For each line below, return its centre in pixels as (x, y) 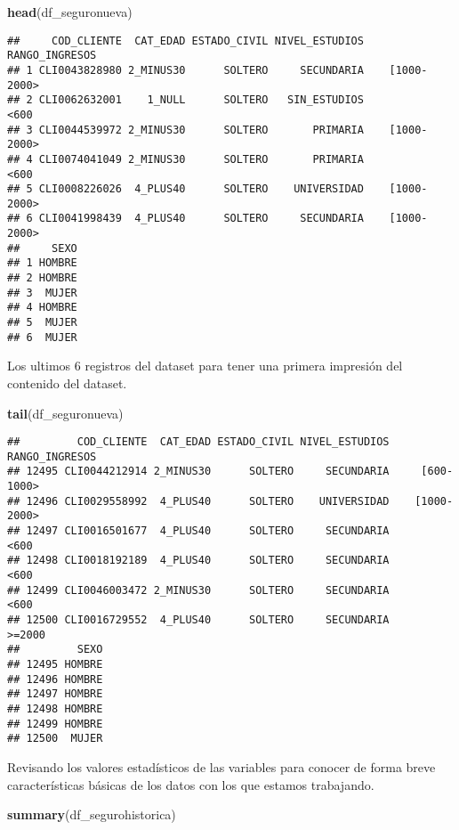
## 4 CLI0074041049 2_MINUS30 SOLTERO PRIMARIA (185, 159)
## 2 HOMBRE (42, 278)
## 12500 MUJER (55, 739)
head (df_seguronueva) (70, 12)
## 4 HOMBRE (42, 308)
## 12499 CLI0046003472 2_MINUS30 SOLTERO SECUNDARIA (198, 590)
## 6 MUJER (42, 337)
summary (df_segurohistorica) (92, 814)
